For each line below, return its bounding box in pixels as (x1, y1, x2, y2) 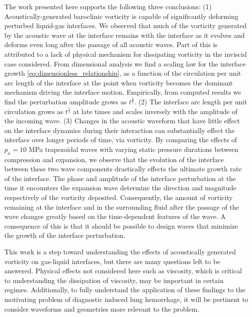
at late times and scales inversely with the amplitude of (73, 106, 237, 116)
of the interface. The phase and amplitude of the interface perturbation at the (4, 173, 236, 183)
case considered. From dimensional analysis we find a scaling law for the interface (4, 58, 246, 68)
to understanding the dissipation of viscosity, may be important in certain (4, 275, 224, 285)
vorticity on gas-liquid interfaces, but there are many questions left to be (4, 256, 220, 266)
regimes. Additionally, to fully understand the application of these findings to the (4, 284, 246, 295)
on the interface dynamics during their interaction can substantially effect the (4, 125, 235, 135)
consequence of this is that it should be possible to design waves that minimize (4, 220, 238, 231)
